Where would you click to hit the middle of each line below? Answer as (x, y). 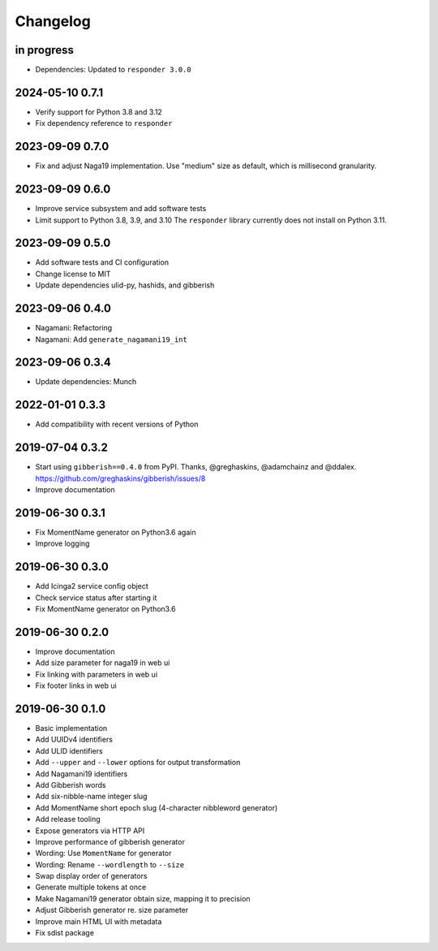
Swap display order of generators (91, 876)
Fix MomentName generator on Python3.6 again (116, 532)
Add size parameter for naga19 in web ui (103, 663)
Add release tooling (68, 819)
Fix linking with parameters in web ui (97, 674)
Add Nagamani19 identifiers (82, 774)
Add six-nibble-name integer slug (91, 797)
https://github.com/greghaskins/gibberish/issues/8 (120, 478)
